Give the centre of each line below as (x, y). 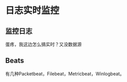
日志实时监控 (33, 11)
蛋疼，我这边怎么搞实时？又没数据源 (44, 44)
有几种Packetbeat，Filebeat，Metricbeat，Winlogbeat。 (65, 74)
